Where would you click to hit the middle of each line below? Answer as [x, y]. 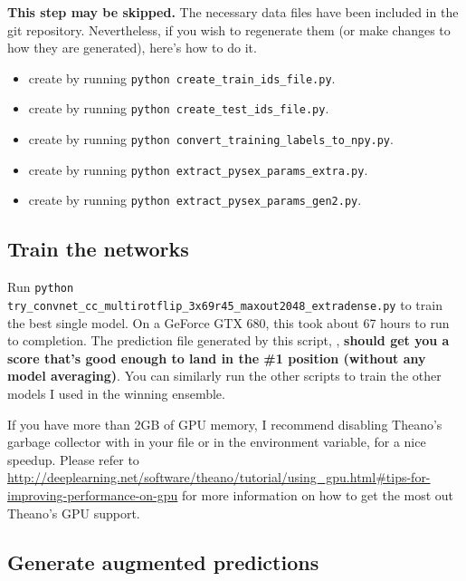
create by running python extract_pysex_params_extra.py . [198, 169]
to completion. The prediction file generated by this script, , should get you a [228, 340]
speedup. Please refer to [73, 459]
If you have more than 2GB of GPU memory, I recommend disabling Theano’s [225, 424]
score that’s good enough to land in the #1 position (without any [217, 358]
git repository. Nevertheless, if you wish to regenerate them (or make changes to [229, 29]
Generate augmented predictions [163, 562]
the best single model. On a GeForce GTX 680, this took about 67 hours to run [228, 322]
